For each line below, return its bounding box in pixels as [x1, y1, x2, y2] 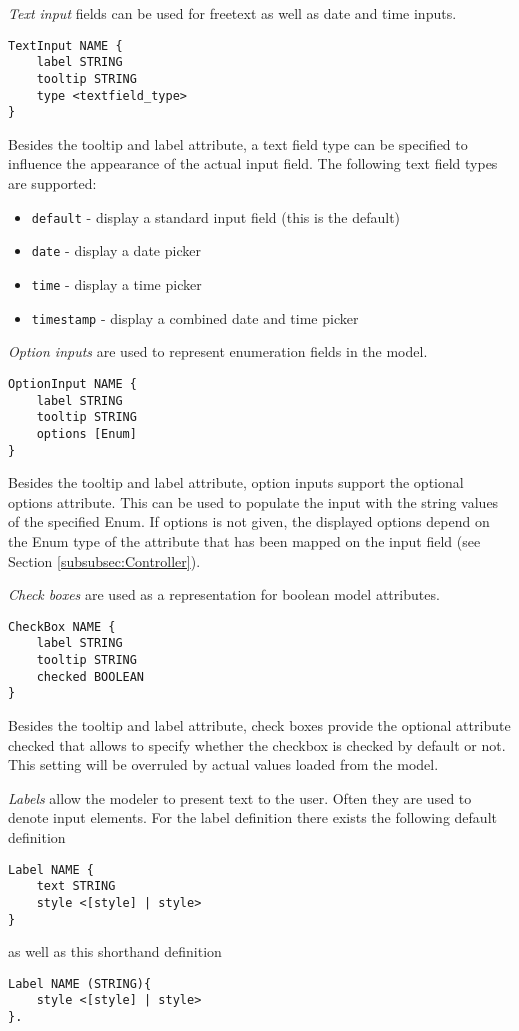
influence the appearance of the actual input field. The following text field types [8, 153, 498, 174]
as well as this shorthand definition [8, 941, 222, 962]
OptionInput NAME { [8, 376, 137, 391]
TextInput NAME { [8, 38, 123, 53]
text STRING [36, 879, 116, 894]
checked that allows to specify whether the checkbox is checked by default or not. [8, 734, 506, 755]
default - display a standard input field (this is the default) [31, 206, 401, 227]
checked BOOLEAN [36, 669, 145, 684]
